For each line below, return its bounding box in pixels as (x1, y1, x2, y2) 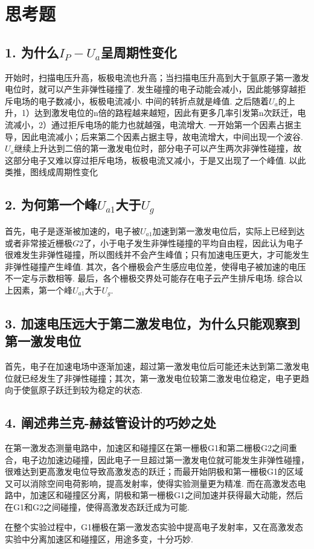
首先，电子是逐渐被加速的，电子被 (5, 224, 140, 237)
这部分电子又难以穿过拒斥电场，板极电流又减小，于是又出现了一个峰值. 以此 (5, 153, 306, 166)
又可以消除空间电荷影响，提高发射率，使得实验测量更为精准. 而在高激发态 (5, 477, 298, 489)
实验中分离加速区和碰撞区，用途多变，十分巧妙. (5, 533, 193, 545)
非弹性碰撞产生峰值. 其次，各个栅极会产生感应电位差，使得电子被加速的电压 (5, 260, 306, 272)
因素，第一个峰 (13, 283, 72, 296)
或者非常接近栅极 (5, 236, 72, 249)
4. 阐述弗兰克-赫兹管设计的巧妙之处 (5, 413, 216, 432)
